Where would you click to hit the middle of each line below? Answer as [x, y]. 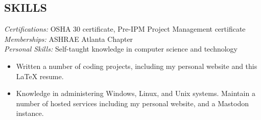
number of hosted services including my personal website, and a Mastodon [132, 103]
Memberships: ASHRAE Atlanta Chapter [69, 39]
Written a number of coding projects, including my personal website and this [137, 66]
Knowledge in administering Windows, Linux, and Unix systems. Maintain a [136, 93]
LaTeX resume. [40, 76]
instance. [30, 113]
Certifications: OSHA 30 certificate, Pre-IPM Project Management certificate [125, 29]
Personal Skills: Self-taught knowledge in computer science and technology [121, 49]
